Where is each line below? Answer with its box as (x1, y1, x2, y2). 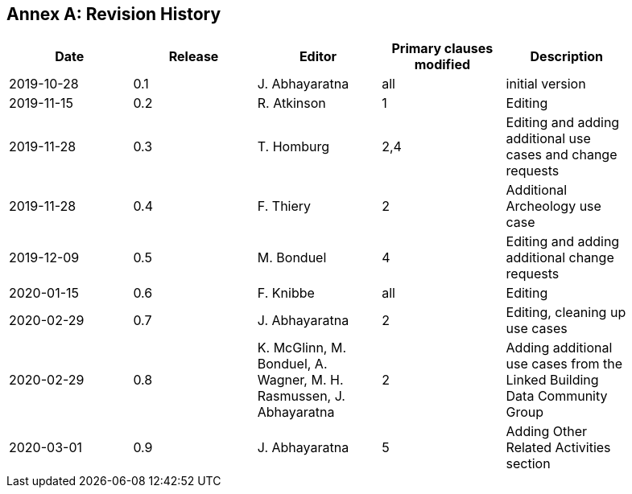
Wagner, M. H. (257, 372, 344, 389)
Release (168, 48, 219, 65)
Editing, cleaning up (506, 304, 626, 321)
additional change (506, 249, 614, 266)
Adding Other (506, 423, 588, 440)
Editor (299, 48, 337, 65)
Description (530, 48, 603, 65)
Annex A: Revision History (6, 4, 221, 24)
